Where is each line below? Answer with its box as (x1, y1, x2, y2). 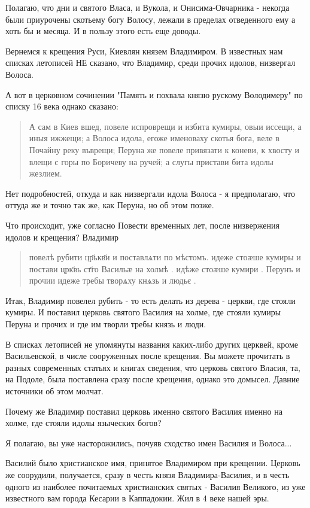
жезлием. (29, 167, 62, 180)
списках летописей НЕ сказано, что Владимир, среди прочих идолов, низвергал (5, 56, 296, 69)
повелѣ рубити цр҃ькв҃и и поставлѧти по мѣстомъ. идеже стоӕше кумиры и (29, 251, 301, 263)
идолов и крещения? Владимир (5, 230, 119, 243)
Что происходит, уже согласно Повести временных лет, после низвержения (5, 218, 279, 231)
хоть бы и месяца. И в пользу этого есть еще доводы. (5, 25, 201, 37)
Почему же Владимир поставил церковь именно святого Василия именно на (5, 404, 282, 417)
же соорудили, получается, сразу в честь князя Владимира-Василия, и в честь (5, 469, 290, 480)
